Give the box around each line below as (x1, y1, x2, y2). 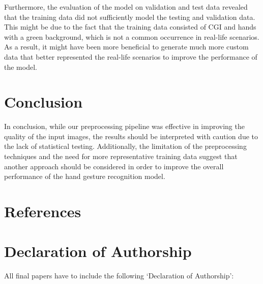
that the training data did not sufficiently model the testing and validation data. (4, 11, 255, 22)
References (4, 201, 81, 222)
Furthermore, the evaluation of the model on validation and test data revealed (4, 2, 248, 12)
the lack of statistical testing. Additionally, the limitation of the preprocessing (4, 141, 247, 151)
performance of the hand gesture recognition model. (4, 171, 165, 182)
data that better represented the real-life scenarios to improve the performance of (4, 51, 257, 62)
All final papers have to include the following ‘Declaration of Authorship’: (4, 270, 234, 281)
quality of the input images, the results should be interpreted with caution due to (4, 131, 258, 141)
